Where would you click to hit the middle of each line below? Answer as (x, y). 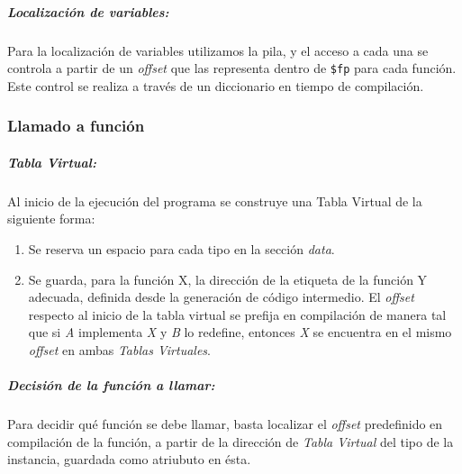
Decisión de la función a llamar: (111, 385)
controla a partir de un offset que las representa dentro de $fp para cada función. (232, 68)
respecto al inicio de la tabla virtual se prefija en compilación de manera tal (237, 314)
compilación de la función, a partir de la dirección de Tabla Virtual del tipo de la (231, 441)
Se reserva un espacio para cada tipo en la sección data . (181, 249)
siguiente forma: (51, 219)
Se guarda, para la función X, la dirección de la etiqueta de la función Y (228, 279)
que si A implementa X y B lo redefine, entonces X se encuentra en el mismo (240, 332)
